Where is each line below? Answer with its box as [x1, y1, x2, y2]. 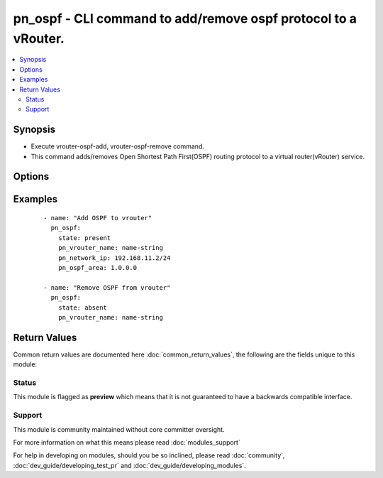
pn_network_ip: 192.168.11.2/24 [57, 254, 171, 262]
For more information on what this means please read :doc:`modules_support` [13, 438, 240, 447]
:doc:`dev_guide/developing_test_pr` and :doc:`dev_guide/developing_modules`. [13, 461, 246, 469]
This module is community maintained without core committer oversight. [13, 425, 225, 433]
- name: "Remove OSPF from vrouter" [43, 283, 171, 291]
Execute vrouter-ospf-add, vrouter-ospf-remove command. [30, 142, 205, 151]
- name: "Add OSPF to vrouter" [43, 214, 152, 222]
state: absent [57, 303, 108, 312]
